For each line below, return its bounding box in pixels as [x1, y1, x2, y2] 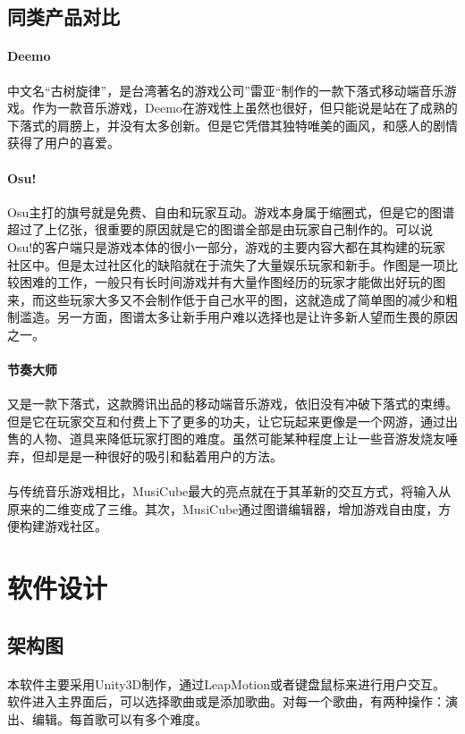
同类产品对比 [7, 3, 120, 30]
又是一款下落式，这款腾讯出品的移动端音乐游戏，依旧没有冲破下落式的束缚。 [7, 394, 458, 413]
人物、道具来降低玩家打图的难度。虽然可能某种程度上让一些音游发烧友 [31, 429, 445, 448]
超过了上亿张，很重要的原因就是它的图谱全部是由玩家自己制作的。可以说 [7, 220, 433, 239]
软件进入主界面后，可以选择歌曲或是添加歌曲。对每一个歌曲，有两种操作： [7, 692, 445, 711]
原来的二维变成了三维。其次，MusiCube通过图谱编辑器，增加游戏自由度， [7, 499, 439, 518]
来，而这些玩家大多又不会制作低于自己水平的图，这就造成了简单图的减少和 [7, 290, 445, 308]
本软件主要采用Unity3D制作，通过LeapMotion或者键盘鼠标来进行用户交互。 [7, 674, 446, 693]
